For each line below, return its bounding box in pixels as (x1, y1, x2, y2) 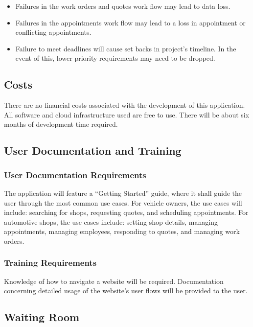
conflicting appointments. (15, 27, 92, 37)
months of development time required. (4, 119, 118, 129)
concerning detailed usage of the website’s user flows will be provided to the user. (4, 285, 248, 296)
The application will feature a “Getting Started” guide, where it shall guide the (4, 187, 242, 198)
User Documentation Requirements (4, 168, 146, 181)
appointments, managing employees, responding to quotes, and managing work (4, 226, 240, 236)
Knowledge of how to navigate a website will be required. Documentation (4, 276, 224, 286)
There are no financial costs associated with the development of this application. (4, 100, 245, 110)
